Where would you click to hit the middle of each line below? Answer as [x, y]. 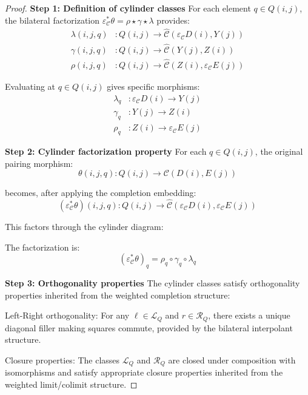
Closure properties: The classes [62, 360]
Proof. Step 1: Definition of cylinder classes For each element [128, 8]
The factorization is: [42, 247]
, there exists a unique [249, 315]
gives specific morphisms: [153, 86]
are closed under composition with [232, 360]
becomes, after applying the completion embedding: [101, 193]
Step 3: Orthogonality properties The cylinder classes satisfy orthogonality [152, 283]
